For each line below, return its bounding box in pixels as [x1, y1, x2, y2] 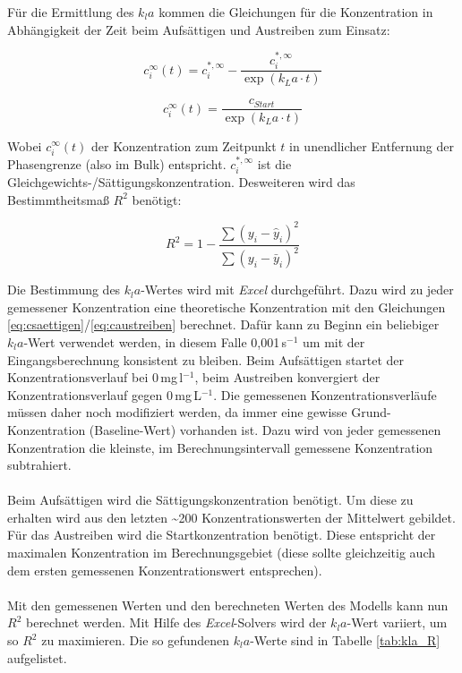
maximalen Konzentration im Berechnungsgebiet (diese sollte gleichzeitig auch [7, 543, 436, 562]
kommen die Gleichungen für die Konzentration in [158, 3, 433, 21]
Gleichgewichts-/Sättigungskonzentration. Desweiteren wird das [7, 173, 355, 192]
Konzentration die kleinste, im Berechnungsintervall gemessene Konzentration [7, 438, 433, 456]
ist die [257, 154, 292, 173]
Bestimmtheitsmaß [7, 190, 109, 209]
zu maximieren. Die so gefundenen [41, 631, 230, 650]
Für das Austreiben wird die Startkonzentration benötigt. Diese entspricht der [7, 525, 436, 544]
